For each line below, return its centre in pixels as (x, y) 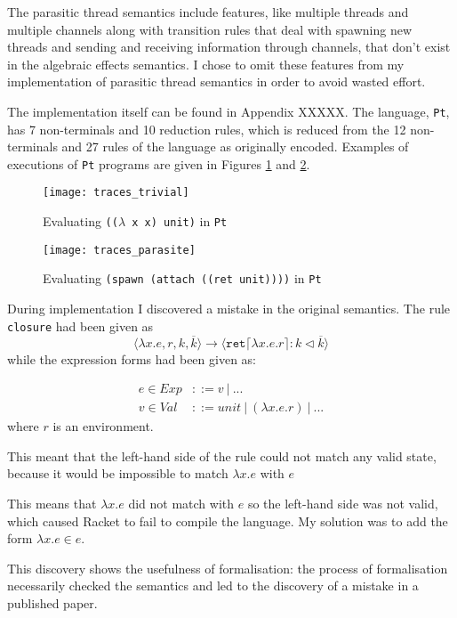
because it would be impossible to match (118, 473)
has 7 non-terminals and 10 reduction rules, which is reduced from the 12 (207, 129)
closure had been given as (80, 325)
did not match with (181, 503)
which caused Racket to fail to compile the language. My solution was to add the (228, 520)
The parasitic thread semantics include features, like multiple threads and (208, 12)
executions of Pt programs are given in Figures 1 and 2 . (159, 163)
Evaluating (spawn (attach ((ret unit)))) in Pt (182, 278)
